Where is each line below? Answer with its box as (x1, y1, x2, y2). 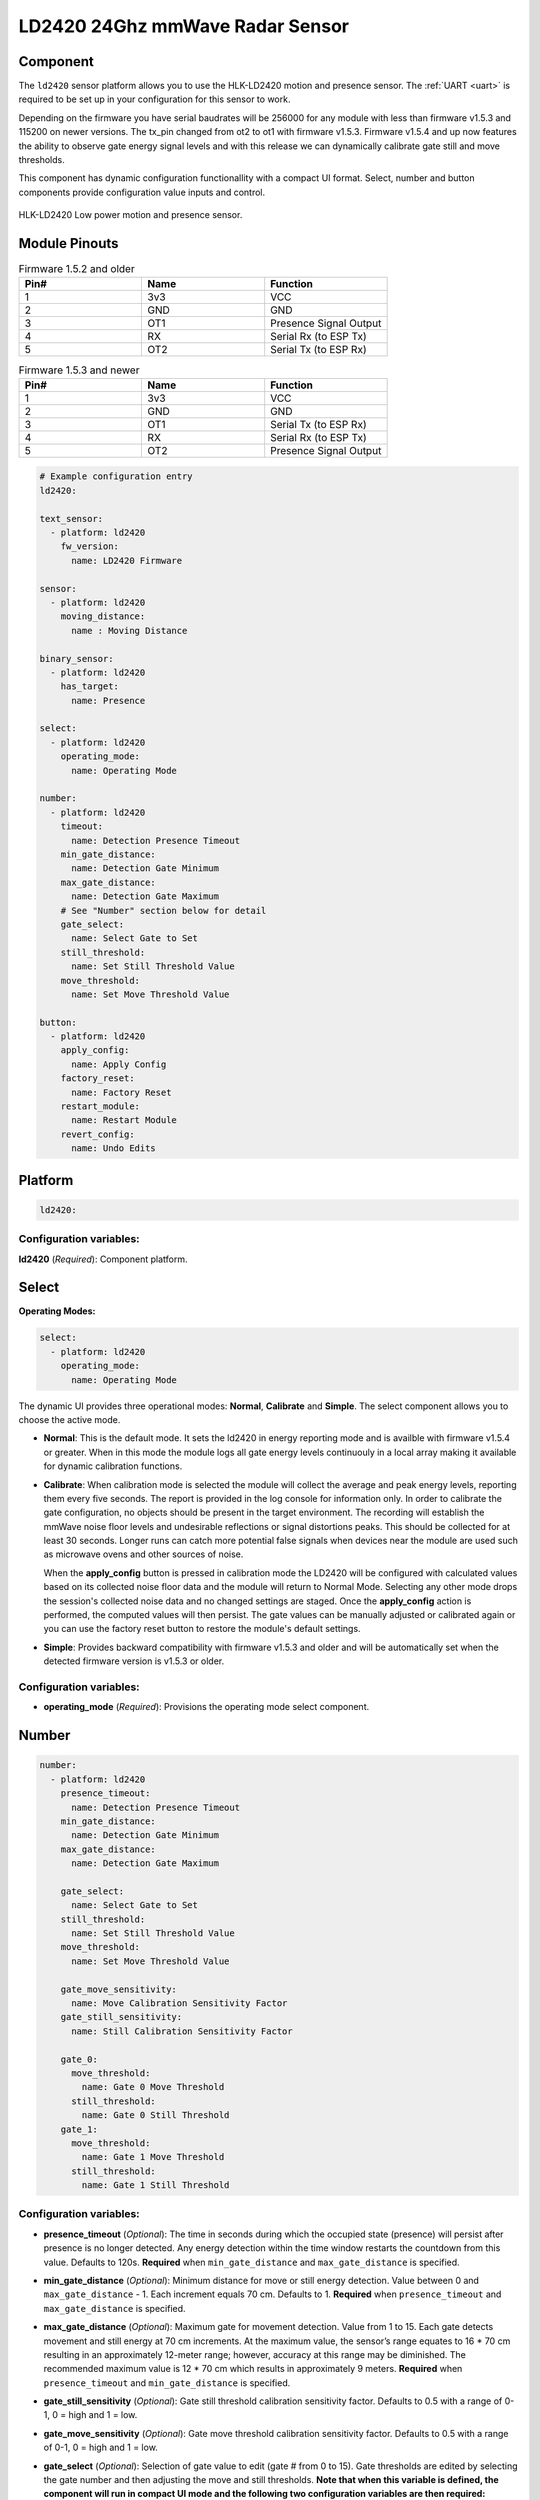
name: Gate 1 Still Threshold (81, 2180, 230, 2191)
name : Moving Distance (71, 625, 188, 636)
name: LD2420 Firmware (71, 555, 183, 566)
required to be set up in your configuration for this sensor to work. (18, 93, 291, 105)
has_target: (60, 681, 120, 692)
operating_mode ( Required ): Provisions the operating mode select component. (43, 1701, 370, 1713)
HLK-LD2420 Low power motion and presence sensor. (18, 209, 243, 221)
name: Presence (71, 695, 146, 706)
